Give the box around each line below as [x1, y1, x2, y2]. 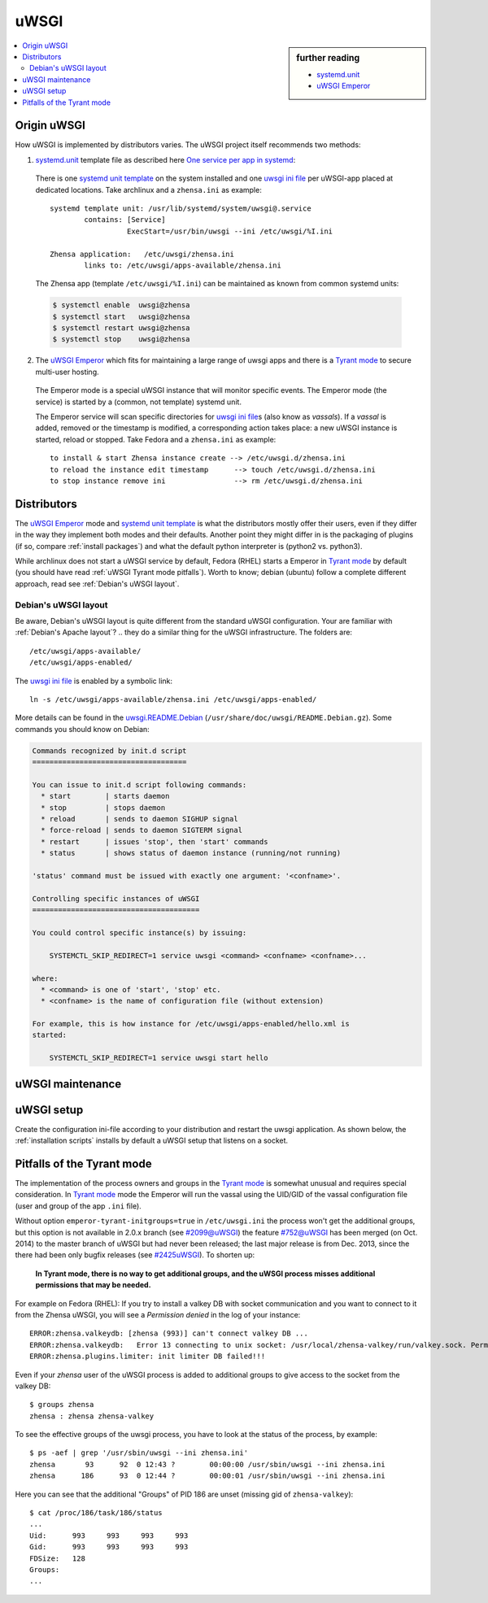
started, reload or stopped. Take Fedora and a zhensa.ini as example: [35, 434, 277, 444]
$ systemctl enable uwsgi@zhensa [52, 301, 190, 310]
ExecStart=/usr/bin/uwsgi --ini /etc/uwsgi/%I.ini [126, 226, 333, 236]
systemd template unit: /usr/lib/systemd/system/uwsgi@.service [50, 203, 312, 213]
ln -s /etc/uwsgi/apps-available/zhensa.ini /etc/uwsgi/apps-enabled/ [29, 695, 317, 703]
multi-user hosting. [35, 367, 99, 377]
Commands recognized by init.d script [32, 746, 187, 756]
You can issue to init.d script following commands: [32, 780, 247, 789]
